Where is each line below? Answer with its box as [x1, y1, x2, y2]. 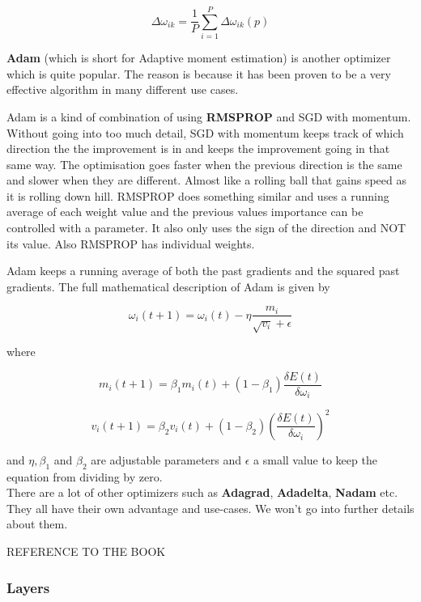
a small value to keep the [253, 451, 377, 468]
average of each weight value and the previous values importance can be [6, 203, 364, 220]
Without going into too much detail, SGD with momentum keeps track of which [6, 124, 404, 141]
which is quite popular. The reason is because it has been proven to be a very [6, 65, 391, 82]
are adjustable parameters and [91, 451, 242, 468]
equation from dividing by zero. [6, 468, 163, 485]
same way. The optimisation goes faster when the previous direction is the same [6, 155, 402, 172]
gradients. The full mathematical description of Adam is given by [6, 278, 330, 295]
